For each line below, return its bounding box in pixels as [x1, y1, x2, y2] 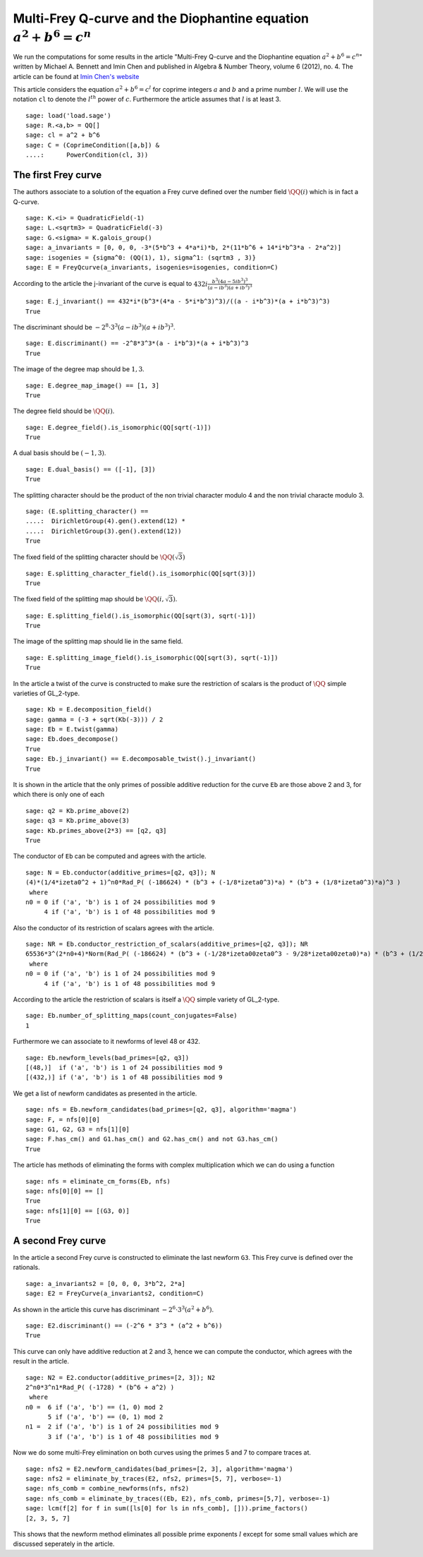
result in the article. [13, 1357, 70, 1366]
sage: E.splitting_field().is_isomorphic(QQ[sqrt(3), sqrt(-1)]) [25, 611, 257, 620]
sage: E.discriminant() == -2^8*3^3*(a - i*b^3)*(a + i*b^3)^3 [25, 339, 249, 347]
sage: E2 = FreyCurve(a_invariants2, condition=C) [25, 1290, 204, 1298]
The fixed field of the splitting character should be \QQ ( [13, 553, 176, 561]
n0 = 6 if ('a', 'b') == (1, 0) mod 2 [25, 1403, 164, 1411]
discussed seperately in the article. [13, 1539, 115, 1549]
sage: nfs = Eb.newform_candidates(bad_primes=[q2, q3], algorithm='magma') [25, 1105, 298, 1114]
